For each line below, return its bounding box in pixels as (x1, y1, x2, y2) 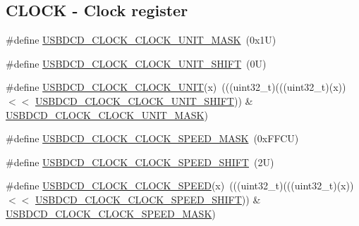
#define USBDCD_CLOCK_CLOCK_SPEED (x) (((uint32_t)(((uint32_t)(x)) (6, 178, 354, 193)
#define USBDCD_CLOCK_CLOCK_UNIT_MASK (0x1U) (6, 32, 276, 47)
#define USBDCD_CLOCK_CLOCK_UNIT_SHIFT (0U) (6, 56, 267, 70)
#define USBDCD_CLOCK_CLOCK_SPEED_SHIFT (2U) (6, 154, 274, 169)
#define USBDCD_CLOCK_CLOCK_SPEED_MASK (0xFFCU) (6, 131, 299, 146)
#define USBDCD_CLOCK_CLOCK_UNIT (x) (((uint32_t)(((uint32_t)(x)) (6, 80, 346, 94)
